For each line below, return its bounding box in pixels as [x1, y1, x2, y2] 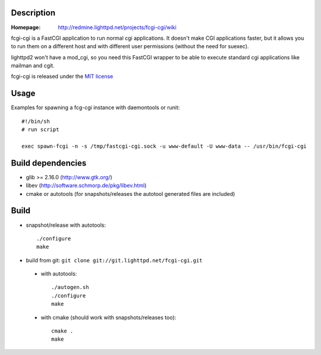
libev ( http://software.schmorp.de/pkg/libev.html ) [26, 182, 147, 189]
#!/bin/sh [21, 118, 50, 125]
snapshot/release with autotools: [26, 221, 106, 229]
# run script [21, 126, 59, 133]
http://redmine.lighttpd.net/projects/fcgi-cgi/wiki [58, 24, 177, 31]
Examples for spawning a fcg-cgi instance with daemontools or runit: [11, 104, 180, 111]
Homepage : [11, 24, 41, 31]
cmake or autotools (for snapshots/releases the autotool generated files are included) [26, 190, 235, 197]
